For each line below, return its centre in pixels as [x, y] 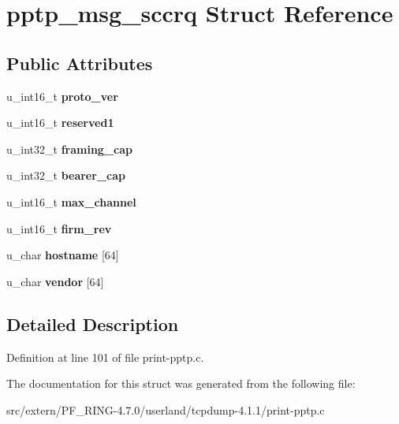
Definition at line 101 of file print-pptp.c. [105, 357]
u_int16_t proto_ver [62, 96]
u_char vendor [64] [55, 281]
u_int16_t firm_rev [59, 228]
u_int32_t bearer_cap [66, 175]
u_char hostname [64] [63, 255]
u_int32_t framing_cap [69, 149]
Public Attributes [80, 63]
